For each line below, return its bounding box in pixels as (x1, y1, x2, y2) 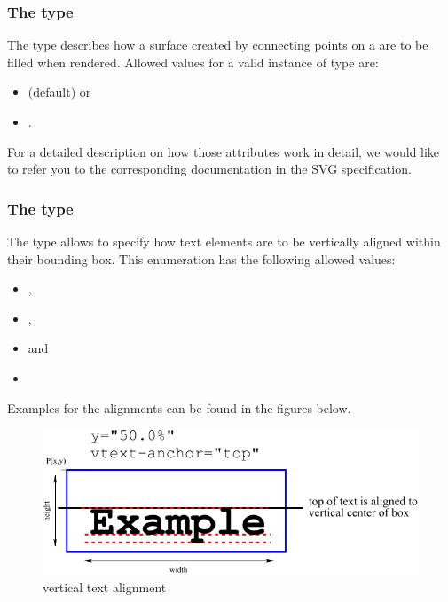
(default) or (28, 82, 91, 101)
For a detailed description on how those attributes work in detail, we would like (7, 142, 440, 160)
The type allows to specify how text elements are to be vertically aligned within (7, 232, 441, 250)
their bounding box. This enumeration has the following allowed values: (7, 249, 396, 268)
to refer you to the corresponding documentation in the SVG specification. (7, 160, 412, 178)
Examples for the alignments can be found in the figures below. (7, 398, 351, 417)
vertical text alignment (43, 577, 167, 596)
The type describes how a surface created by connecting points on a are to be (7, 35, 428, 54)
